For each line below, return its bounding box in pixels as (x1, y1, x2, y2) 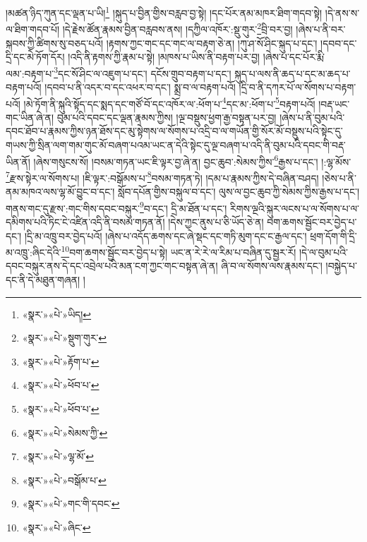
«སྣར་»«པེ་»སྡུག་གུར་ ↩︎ (22, 330, 107, 345)
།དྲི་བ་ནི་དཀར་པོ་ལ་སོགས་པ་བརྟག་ (239, 79, 356, 94)
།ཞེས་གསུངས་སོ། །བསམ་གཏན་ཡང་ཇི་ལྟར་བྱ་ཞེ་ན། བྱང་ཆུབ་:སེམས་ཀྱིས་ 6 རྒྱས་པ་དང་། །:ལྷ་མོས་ (33, 152, 351, 169)
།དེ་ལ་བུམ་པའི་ (299, 244, 349, 259)
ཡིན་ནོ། (6, 154, 30, 169)
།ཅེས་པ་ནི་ (322, 170, 356, 185)
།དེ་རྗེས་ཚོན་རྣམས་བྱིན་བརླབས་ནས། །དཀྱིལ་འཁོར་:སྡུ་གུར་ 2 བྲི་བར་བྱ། (62, 20, 293, 36)
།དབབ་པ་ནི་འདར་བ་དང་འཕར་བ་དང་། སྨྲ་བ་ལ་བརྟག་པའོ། (44, 79, 236, 94)
